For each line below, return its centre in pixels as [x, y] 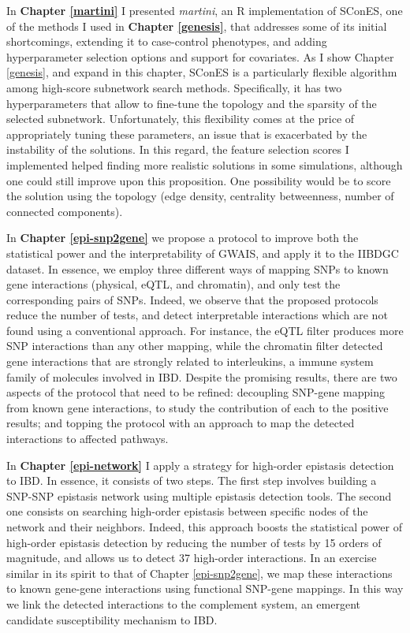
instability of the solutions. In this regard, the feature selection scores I [178, 149]
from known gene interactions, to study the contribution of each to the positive [198, 407]
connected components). [65, 211]
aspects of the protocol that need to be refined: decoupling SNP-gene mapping [196, 392]
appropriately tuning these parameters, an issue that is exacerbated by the [187, 134]
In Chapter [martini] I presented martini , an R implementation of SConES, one [205, 10]
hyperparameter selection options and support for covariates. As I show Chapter [200, 56]
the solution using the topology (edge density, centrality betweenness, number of [200, 196]
